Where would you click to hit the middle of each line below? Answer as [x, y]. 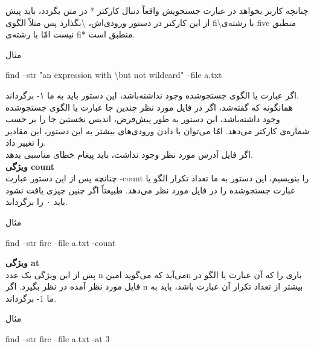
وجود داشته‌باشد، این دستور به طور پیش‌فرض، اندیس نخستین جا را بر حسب [143, 119]
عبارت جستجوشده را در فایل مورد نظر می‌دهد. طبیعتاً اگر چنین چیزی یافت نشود [151, 190]
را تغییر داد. [26, 142]
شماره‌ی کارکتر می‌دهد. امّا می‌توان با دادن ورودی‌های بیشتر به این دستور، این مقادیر [158, 130]
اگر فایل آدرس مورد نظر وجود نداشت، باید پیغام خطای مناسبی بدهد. [129, 154]
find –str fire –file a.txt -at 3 [58, 339]
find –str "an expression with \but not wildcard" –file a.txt [114, 75]
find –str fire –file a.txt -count [61, 242]
